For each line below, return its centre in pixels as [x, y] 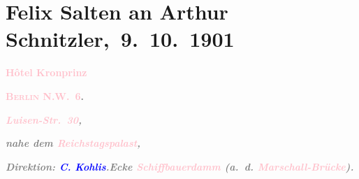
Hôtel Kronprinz [46, 72]
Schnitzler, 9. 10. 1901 [120, 39]
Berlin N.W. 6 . [45, 95]
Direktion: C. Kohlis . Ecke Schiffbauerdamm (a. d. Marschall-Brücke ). [180, 166]
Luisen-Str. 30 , [44, 119]
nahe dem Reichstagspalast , [73, 143]
